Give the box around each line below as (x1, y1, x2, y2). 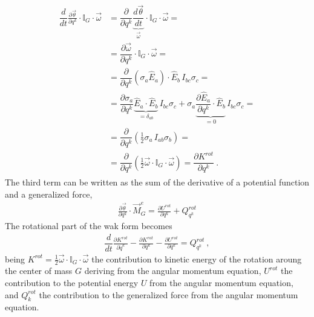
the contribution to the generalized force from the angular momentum (39, 288, 298, 301)
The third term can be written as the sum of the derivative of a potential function (5, 176, 310, 189)
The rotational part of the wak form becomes (5, 219, 172, 232)
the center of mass (5, 264, 73, 277)
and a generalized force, (5, 187, 93, 200)
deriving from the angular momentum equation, (84, 264, 261, 277)
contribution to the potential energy (5, 276, 139, 289)
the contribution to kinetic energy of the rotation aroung (91, 252, 302, 265)
